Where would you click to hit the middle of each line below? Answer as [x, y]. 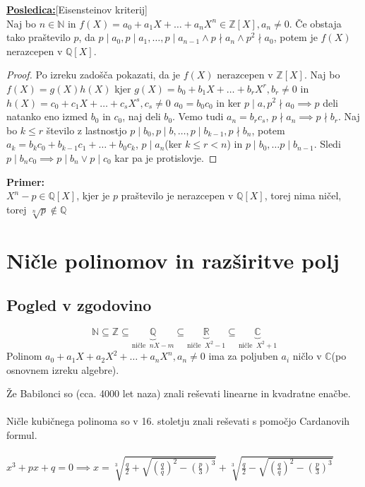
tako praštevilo [38, 37]
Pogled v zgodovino [79, 305]
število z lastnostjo [86, 130]
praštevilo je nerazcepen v [177, 195]
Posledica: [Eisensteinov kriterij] [77, 9]
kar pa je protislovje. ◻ [166, 157]
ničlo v [307, 356]
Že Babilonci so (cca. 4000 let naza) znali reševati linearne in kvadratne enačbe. [179, 393]
